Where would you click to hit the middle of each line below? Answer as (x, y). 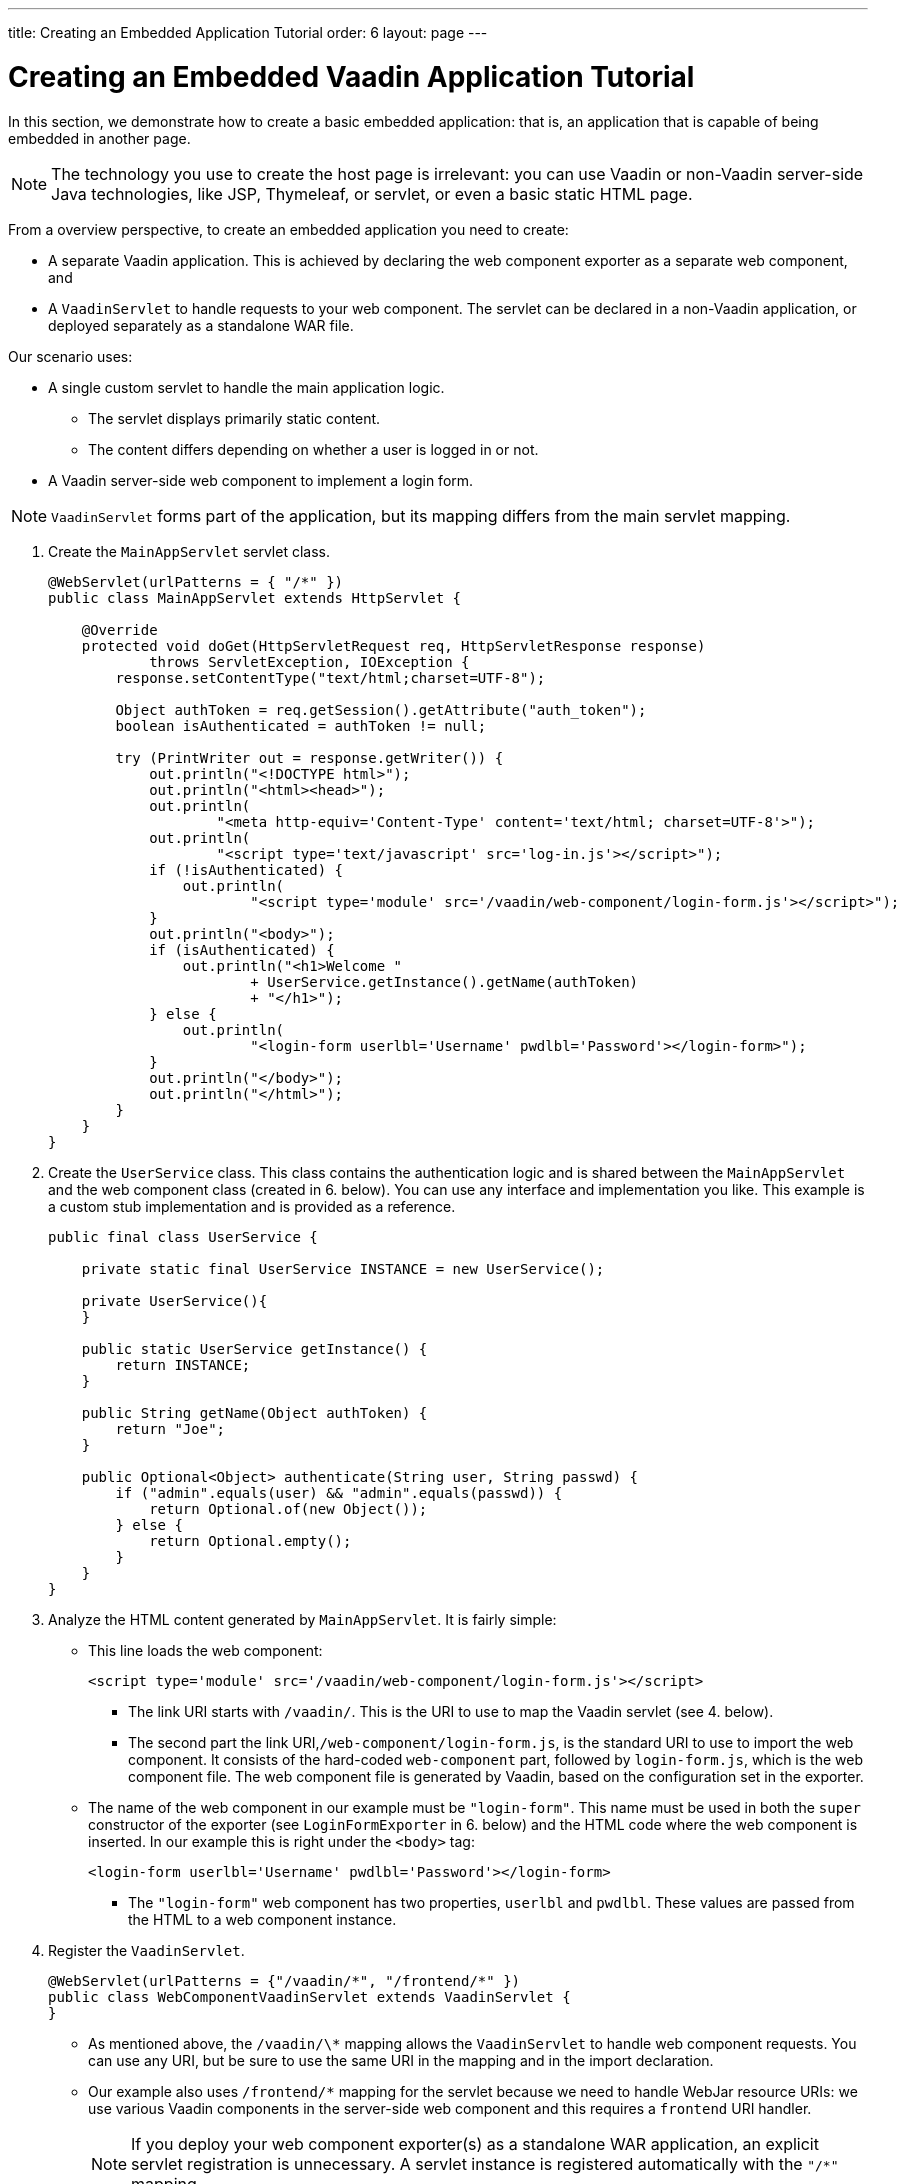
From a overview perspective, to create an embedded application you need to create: (288, 229)
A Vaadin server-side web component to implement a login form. (261, 480)
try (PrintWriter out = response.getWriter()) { (309, 757)
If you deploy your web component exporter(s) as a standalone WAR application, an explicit (475, 2143)
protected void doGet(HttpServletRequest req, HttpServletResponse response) (393, 645)
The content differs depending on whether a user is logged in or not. (313, 449)
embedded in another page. (99, 138)
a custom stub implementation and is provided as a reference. (252, 1206)
